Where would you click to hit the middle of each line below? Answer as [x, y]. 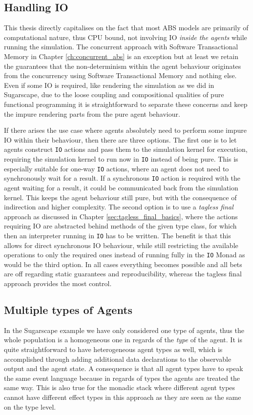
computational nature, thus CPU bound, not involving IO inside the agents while [126, 37]
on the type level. [30, 406]
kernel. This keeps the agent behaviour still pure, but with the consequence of [120, 197]
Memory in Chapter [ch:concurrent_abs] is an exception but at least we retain [121, 56]
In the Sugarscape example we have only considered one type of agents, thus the [124, 330]
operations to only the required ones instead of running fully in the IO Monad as [125, 255]
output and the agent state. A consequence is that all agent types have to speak [124, 368]
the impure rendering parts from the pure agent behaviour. [92, 114]
